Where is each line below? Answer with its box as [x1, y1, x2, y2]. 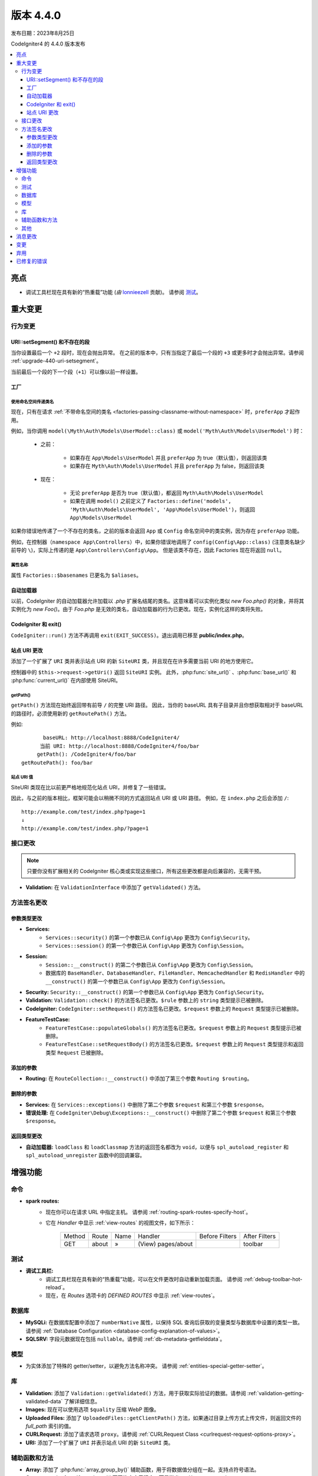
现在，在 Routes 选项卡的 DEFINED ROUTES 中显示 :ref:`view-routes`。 [45, 1292, 218, 1299]
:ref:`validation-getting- [247, 1389, 304, 1396]
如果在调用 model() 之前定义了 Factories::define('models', [69, 498, 232, 505]
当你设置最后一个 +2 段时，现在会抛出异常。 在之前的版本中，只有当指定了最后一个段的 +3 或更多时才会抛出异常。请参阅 [11, 349, 304, 356]
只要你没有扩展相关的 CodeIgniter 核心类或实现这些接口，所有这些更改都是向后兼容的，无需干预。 [26, 867, 265, 874]
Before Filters [199, 1232, 237, 1240]
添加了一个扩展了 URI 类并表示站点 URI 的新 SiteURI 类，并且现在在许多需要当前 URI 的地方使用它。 [11, 658, 257, 665]
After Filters [243, 1232, 276, 1240]
